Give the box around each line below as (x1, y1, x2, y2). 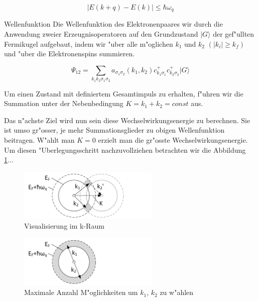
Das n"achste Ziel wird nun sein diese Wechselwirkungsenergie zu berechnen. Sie (4, 115, 250, 125)
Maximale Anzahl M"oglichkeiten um (24, 287, 138, 297)
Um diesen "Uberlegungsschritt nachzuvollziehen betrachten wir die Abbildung (4, 144, 246, 155)
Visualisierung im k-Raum (24, 221, 104, 231)
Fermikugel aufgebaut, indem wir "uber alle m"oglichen (4, 38, 173, 49)
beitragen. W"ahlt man (4, 134, 75, 145)
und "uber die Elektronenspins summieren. (4, 48, 135, 59)
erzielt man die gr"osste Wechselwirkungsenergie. (98, 134, 248, 145)
